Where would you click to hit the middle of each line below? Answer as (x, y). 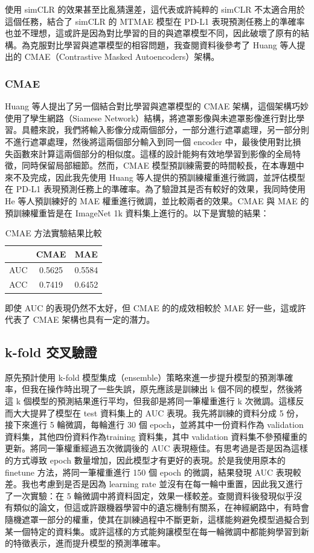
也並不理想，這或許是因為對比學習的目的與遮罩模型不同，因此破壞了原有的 (153, 33)
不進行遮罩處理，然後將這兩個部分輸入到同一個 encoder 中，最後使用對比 (149, 141)
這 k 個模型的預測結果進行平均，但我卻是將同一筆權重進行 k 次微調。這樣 (150, 401)
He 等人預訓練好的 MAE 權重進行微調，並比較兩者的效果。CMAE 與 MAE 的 (157, 200)
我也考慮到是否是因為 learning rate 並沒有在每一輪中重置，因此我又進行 (162, 484)
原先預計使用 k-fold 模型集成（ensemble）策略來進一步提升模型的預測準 (145, 377)
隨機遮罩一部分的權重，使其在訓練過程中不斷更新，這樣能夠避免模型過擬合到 (157, 519)
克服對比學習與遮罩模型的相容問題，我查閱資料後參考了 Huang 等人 (163, 44)
